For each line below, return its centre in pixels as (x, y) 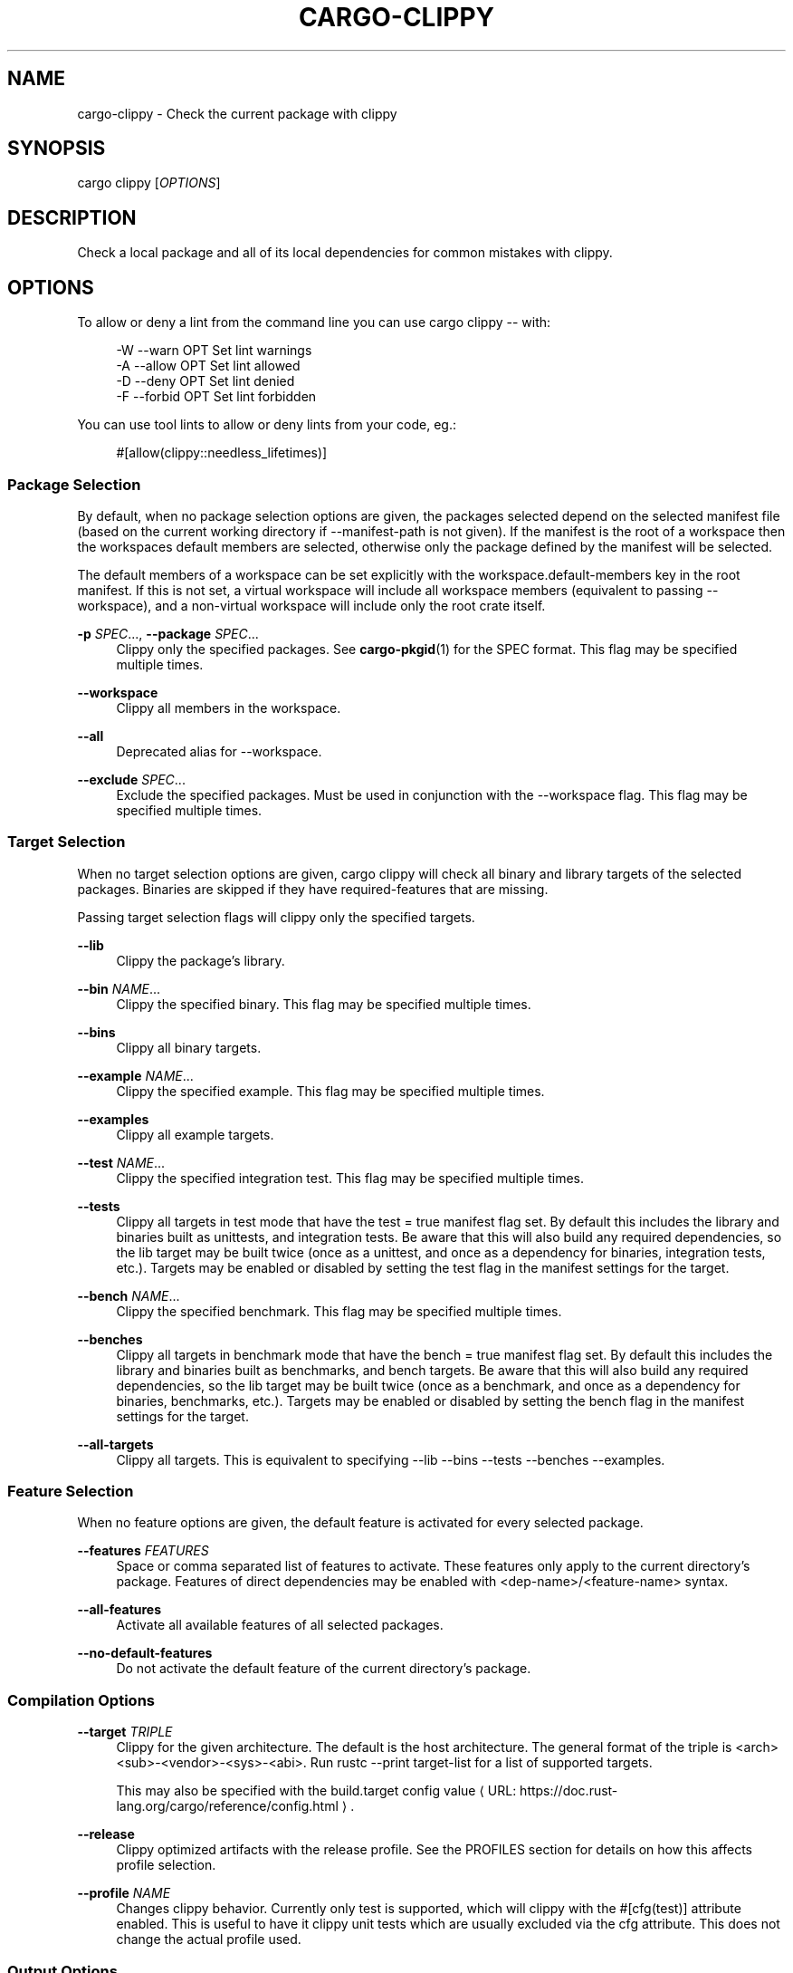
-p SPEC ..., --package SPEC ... (168, 633)
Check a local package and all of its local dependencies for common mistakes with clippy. (345, 253)
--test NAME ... (121, 1162)
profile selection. (166, 1865)
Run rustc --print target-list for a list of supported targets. (481, 1763)
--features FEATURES (143, 1551)
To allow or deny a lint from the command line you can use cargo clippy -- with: (314, 322)
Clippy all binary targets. (189, 1047)
